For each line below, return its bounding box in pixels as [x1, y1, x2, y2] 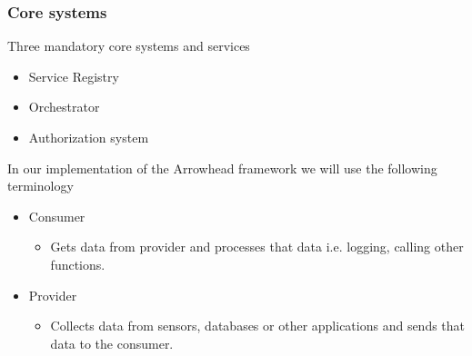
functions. [50, 254, 105, 273]
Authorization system [28, 128, 149, 146]
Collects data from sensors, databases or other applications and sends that [50, 316, 466, 335]
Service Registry [28, 66, 119, 85]
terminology [7, 176, 74, 195]
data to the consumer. [50, 333, 174, 352]
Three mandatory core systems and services [7, 36, 250, 55]
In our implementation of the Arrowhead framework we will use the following [7, 158, 437, 177]
